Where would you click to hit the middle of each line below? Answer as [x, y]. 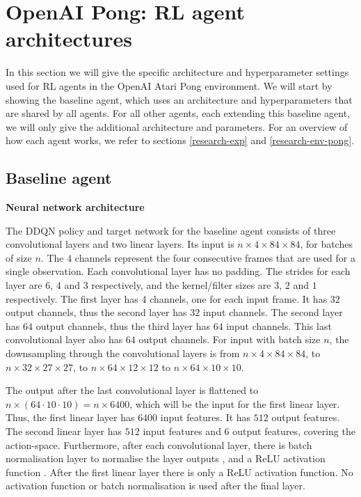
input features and [182, 431]
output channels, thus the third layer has [123, 325]
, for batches [326, 244]
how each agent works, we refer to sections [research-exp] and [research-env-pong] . [180, 140]
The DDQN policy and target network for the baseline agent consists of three [171, 230]
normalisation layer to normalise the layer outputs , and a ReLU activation [166, 458]
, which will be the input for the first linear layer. [235, 403]
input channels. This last [279, 325]
